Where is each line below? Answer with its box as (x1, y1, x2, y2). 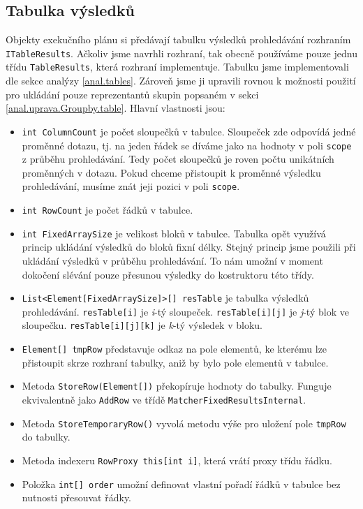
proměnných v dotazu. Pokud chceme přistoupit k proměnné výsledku (22, 165, 321, 179)
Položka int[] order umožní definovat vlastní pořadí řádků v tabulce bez (22, 476, 341, 491)
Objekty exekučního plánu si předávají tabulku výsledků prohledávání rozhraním (6, 32, 351, 47)
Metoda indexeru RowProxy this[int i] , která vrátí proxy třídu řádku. (22, 452, 332, 467)
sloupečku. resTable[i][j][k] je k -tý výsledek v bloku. (22, 318, 262, 332)
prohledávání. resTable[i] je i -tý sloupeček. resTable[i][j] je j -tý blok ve (22, 304, 349, 318)
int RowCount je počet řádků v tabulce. (22, 202, 193, 217)
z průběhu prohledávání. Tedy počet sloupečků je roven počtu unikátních (22, 152, 334, 166)
